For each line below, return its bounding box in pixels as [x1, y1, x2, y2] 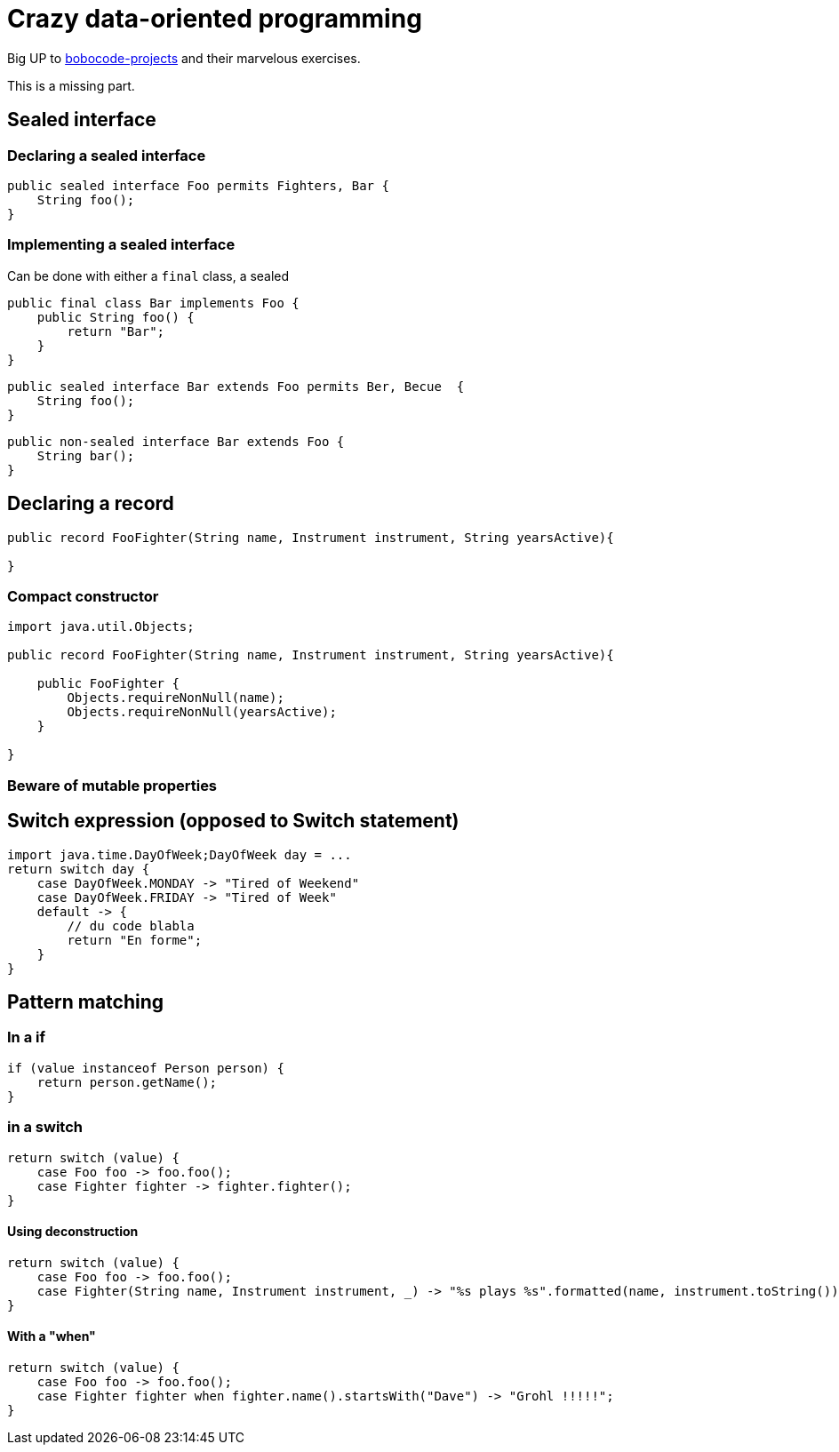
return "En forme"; [67, 932, 203, 947]
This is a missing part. [7, 77, 135, 93]
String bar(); [36, 448, 135, 463]
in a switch [7, 1118, 84, 1137]
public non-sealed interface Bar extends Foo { [7, 434, 345, 449]
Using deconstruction [7, 1224, 139, 1240]
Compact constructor [7, 586, 159, 605]
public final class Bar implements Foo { [7, 295, 300, 310]
